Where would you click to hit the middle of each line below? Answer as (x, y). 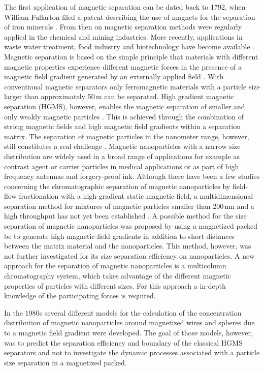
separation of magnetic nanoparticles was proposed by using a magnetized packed (131, 226)
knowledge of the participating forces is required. (80, 296)
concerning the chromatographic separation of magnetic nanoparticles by (117, 186)
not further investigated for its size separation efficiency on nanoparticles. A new (129, 255)
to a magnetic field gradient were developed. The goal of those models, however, (128, 332)
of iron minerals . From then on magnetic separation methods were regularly (123, 27)
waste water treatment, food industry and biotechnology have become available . (129, 47)
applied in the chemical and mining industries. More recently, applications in (123, 36)
